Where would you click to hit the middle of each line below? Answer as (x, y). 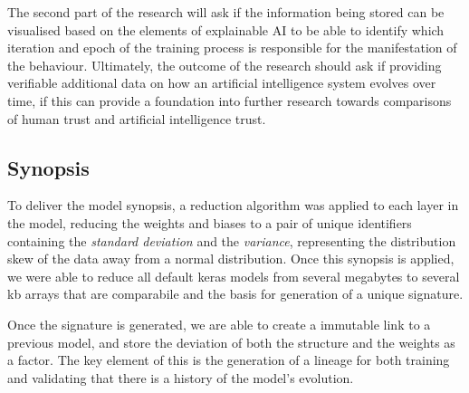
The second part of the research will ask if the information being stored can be (226, 12)
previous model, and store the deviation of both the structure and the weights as (231, 342)
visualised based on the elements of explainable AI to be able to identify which (226, 29)
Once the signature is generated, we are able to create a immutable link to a (219, 324)
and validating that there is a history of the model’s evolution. (181, 377)
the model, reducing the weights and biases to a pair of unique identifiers (210, 222)
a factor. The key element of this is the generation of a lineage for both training (229, 360)
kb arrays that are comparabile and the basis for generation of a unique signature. (235, 294)
